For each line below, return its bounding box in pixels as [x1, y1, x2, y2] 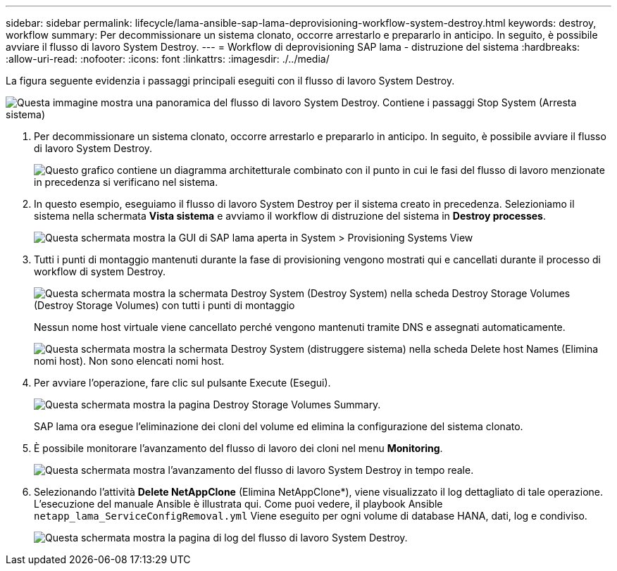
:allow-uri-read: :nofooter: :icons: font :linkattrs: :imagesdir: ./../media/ [6, 53, 330, 65]
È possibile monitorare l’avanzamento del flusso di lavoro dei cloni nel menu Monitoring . [34, 442, 443, 454]
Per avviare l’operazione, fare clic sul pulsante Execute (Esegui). [34, 377, 331, 389]
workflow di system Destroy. [34, 265, 166, 277]
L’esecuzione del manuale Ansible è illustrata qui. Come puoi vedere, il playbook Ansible [34, 498, 443, 510]
